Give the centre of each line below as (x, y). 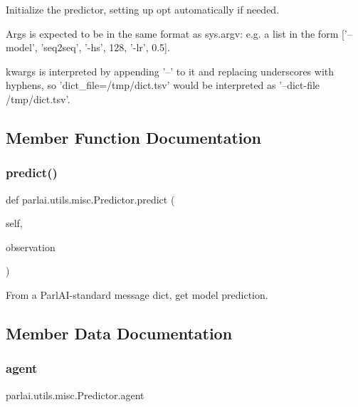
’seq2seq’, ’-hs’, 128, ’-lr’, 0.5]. (105, 47)
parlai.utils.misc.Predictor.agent (75, 395)
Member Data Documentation (119, 333)
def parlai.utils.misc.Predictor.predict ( (90, 199)
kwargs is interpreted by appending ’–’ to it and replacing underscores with (170, 71)
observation (31, 247)
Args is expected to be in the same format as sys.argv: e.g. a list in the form (172, 33)
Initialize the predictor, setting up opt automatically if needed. (143, 9)
